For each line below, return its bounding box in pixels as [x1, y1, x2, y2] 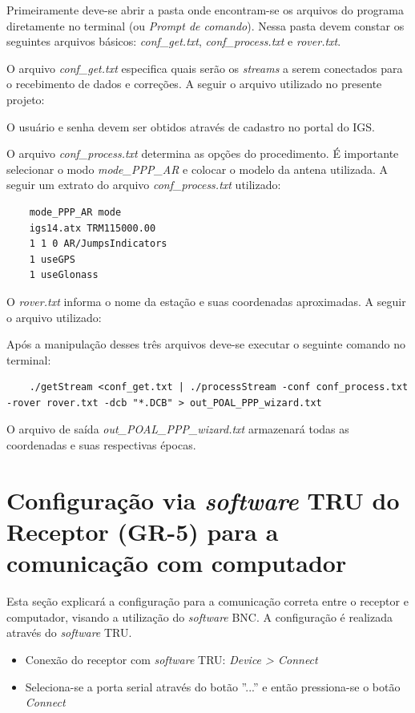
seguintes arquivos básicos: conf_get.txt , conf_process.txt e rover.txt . [6, 33, 341, 50]
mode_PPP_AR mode [29, 206, 122, 218]
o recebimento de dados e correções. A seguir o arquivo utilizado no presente [6, 75, 382, 92]
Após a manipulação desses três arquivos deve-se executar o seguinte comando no [6, 336, 406, 352]
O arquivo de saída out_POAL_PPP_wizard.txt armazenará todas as [6, 421, 349, 437]
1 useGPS [29, 253, 75, 265]
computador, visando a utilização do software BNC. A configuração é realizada [6, 608, 393, 625]
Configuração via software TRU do [6, 483, 400, 517]
